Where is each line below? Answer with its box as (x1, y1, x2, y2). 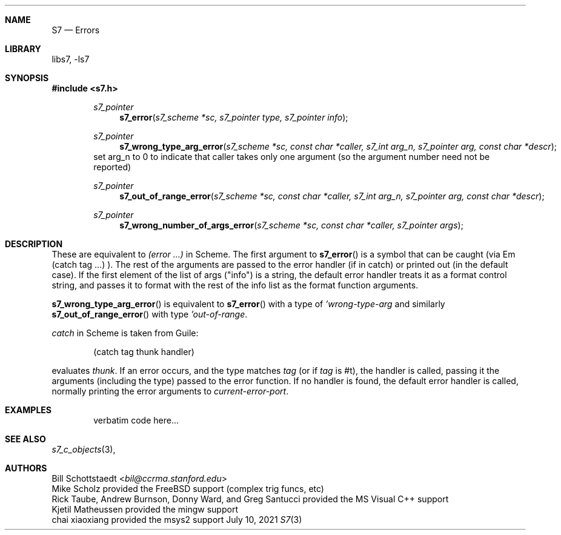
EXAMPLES (5, 405, 51, 415)
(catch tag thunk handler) (93, 347, 194, 357)
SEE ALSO (5, 434, 46, 444)
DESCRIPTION (5, 239, 63, 249)
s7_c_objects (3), (51, 444, 116, 454)
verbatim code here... (93, 415, 179, 425)
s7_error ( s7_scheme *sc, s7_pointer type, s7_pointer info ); (119, 112, 348, 122)
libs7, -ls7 (51, 54, 90, 64)
